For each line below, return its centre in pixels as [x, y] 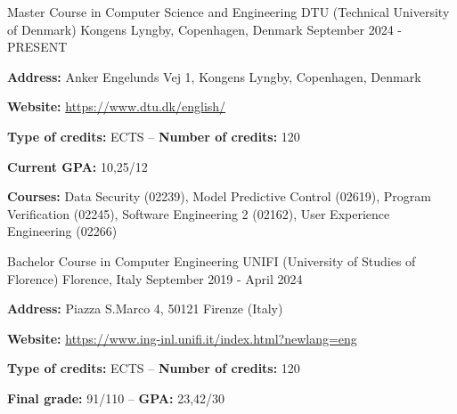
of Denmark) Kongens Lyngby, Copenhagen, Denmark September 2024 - [205, 29]
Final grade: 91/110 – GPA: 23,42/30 [116, 398]
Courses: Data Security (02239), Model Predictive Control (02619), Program [219, 196]
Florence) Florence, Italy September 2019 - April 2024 [155, 278]
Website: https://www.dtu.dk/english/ [117, 106]
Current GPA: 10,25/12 [78, 166]
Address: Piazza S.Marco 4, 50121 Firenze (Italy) [145, 308]
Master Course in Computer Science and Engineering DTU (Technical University [228, 12]
